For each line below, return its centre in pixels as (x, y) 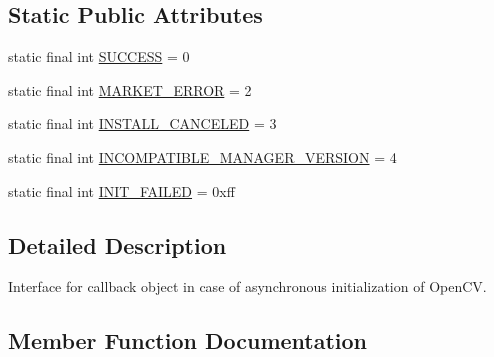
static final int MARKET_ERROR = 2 (130, 89)
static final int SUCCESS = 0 (99, 56)
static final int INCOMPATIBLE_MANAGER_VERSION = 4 (202, 156)
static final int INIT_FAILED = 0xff (121, 190)
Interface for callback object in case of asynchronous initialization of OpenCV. (247, 286)
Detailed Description (117, 244)
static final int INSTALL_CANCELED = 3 (142, 123)
